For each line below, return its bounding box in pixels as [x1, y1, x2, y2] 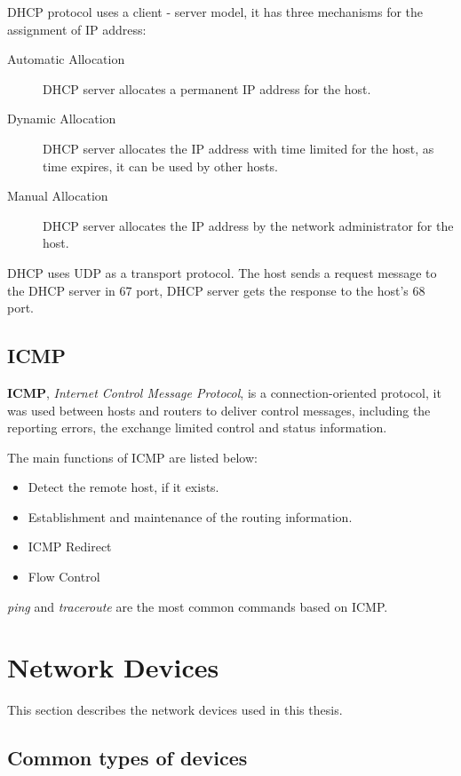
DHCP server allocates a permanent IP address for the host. [43, 79, 371, 98]
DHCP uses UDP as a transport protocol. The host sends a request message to [7, 263, 437, 281]
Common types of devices [7, 744, 248, 772]
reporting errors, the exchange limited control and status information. [7, 418, 387, 437]
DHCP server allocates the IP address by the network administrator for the [43, 216, 454, 234]
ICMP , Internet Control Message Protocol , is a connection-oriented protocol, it [7, 383, 441, 401]
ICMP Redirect [28, 537, 112, 556]
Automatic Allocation [7, 50, 125, 68]
